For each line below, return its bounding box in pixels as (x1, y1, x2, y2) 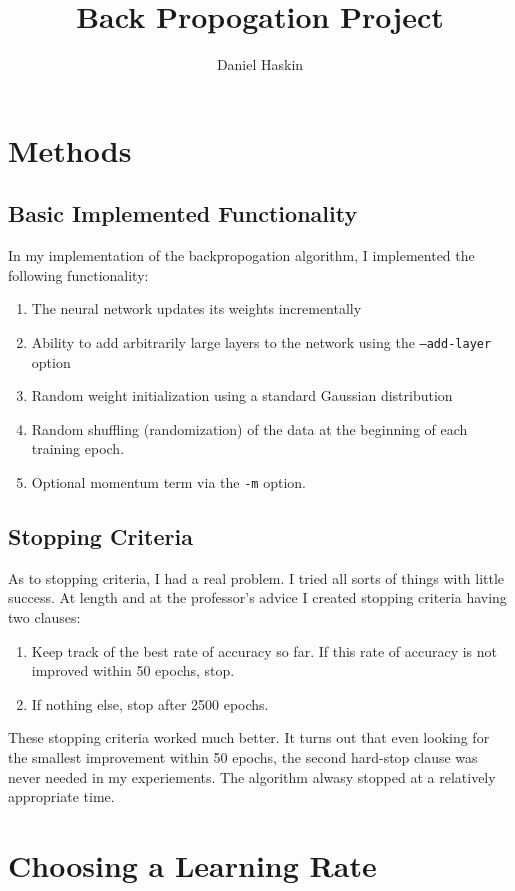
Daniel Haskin (216, 54, 304, 75)
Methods (8, 129, 132, 170)
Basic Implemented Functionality (8, 198, 358, 229)
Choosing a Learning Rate (8, 844, 377, 885)
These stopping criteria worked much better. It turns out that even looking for (8, 727, 490, 748)
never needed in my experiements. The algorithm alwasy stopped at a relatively (8, 766, 496, 787)
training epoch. (31, 438, 125, 459)
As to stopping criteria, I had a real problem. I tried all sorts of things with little (8, 567, 505, 588)
